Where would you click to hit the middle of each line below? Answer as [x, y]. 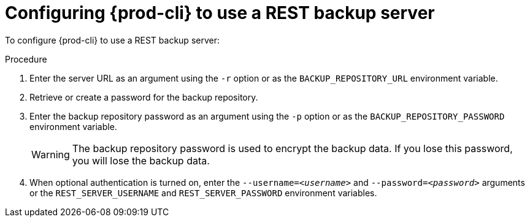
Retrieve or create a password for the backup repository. [144, 97]
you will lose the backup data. [141, 160]
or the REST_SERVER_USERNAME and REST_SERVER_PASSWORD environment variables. [203, 193]
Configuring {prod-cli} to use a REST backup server [220, 13]
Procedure [26, 59]
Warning [51, 154]
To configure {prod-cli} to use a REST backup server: [112, 40]
